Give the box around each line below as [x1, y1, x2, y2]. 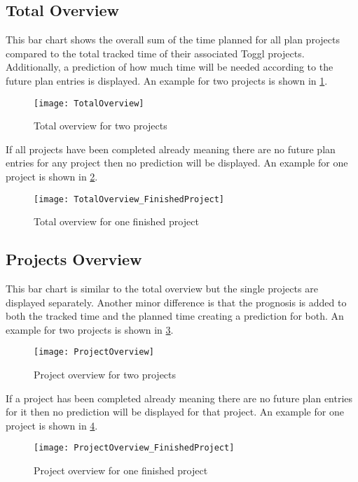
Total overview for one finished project [34, 214, 199, 229]
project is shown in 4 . [6, 418, 98, 432]
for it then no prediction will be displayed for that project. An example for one [6, 404, 344, 419]
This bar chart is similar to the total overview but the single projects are [6, 281, 318, 296]
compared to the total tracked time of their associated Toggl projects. [6, 45, 305, 60]
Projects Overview [6, 248, 142, 270]
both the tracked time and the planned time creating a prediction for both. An [6, 309, 344, 323]
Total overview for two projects [34, 118, 167, 133]
